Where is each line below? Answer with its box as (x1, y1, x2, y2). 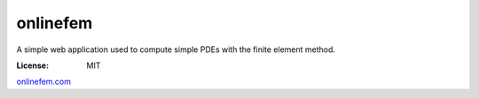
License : (16, 60, 49, 71)
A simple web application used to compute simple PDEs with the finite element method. (16, 44, 336, 55)
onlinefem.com (16, 76, 71, 87)
